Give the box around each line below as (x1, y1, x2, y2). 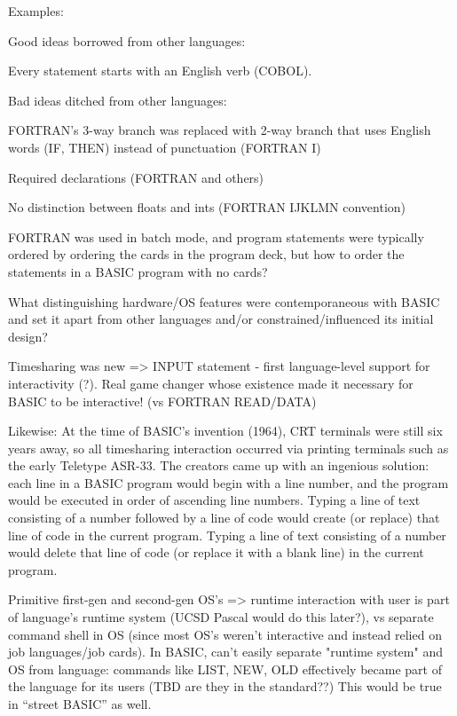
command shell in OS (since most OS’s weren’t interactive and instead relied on (8, 625, 442, 643)
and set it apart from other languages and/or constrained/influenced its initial (8, 310, 434, 328)
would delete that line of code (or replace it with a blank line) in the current (8, 543, 424, 562)
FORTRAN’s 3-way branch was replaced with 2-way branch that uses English (8, 121, 431, 139)
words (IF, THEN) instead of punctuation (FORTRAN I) (8, 138, 321, 156)
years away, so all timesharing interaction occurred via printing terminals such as (8, 438, 449, 457)
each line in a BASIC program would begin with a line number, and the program (8, 473, 449, 492)
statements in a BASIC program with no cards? (8, 262, 268, 280)
